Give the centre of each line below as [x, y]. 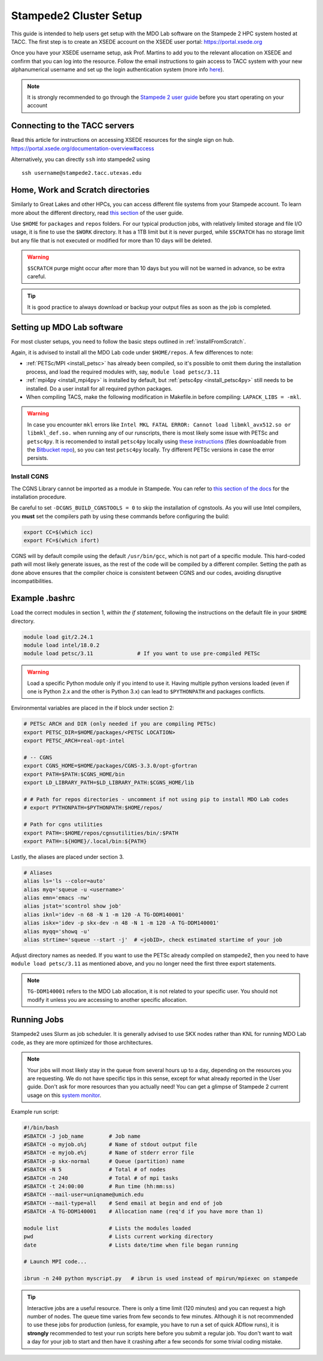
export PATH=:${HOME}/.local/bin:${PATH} [85, 841]
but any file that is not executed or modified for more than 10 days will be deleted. [112, 240]
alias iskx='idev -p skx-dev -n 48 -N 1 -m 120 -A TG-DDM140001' [121, 923]
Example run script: [35, 1112]
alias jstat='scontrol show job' [73, 906]
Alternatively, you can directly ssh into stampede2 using [81, 159]
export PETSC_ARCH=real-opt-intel [74, 741]
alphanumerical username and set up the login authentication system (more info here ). [118, 69]
